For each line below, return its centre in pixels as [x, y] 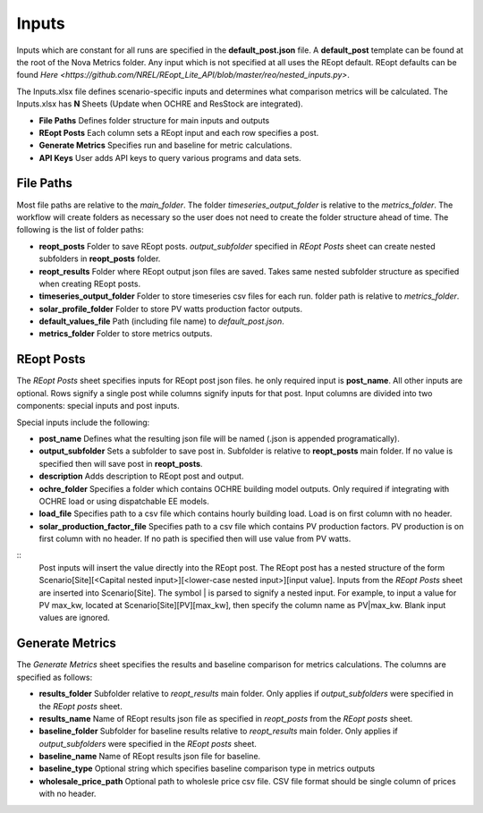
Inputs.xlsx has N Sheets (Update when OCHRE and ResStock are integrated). [160, 104]
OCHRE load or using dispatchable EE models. [124, 501]
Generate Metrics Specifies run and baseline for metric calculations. [165, 145]
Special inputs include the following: [83, 422]
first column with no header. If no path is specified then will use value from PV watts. [195, 539]
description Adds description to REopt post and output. [141, 476]
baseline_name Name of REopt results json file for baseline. [150, 757]
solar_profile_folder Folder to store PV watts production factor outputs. [171, 309]
